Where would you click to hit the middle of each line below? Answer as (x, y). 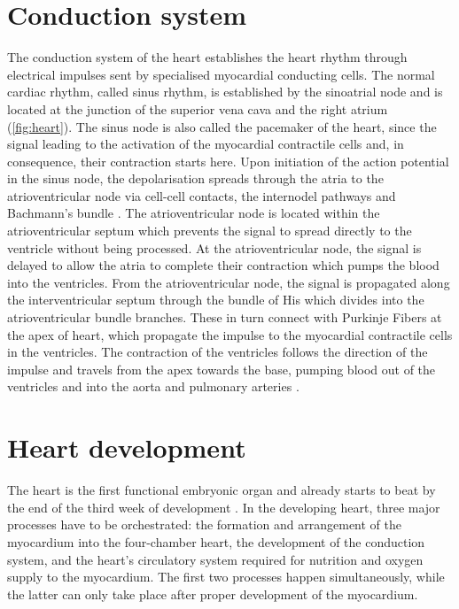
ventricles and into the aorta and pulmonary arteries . (153, 386)
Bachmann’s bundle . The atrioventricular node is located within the (194, 213)
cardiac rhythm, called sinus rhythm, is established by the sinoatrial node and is (225, 92)
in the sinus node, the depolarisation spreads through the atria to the (195, 178)
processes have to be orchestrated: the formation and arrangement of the (205, 524)
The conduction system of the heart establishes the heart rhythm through (207, 57)
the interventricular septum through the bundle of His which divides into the (216, 300)
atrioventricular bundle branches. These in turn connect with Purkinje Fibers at (225, 317)
